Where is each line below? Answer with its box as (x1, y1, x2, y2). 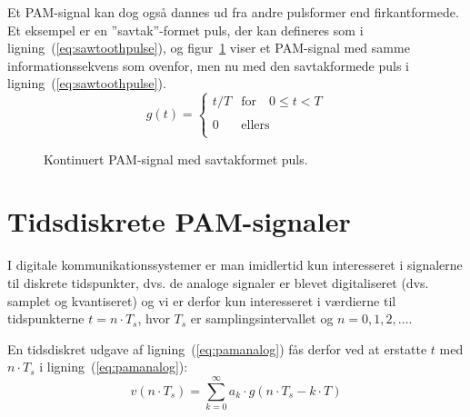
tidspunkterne (7, 309, 85, 328)
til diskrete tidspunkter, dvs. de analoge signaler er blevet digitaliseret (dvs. (7, 273, 429, 292)
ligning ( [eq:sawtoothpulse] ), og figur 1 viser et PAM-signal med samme (7, 38, 410, 57)
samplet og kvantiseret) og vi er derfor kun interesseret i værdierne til (7, 291, 396, 310)
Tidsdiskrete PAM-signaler (7, 203, 351, 240)
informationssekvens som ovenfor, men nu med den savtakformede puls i (7, 55, 409, 74)
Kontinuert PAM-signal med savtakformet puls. (44, 149, 308, 168)
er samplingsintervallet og (190, 309, 334, 328)
